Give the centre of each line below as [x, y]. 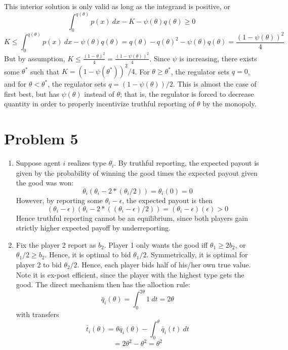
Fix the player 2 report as [56, 244]
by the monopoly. [230, 104]
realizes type [87, 163]
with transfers [37, 314]
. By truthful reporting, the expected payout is [187, 163]
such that [45, 71]
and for [15, 84]
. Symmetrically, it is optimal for [197, 255]
